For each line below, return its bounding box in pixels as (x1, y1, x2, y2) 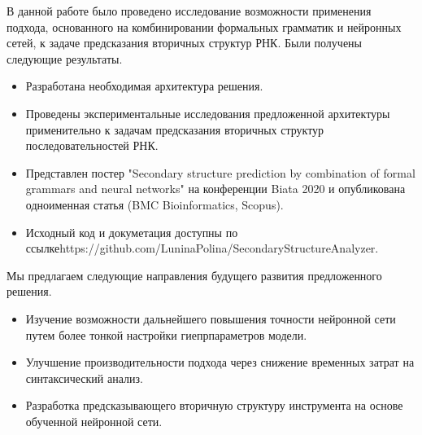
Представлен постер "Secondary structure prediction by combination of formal (25, 164, 415, 181)
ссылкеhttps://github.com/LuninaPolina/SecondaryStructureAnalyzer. (25, 239, 379, 257)
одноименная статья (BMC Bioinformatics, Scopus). (25, 196, 284, 213)
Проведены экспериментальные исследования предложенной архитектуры (25, 104, 390, 121)
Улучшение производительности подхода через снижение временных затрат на (25, 354, 415, 371)
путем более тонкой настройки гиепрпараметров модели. (25, 326, 307, 343)
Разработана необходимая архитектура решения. (25, 77, 263, 94)
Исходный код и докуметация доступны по (25, 223, 238, 240)
